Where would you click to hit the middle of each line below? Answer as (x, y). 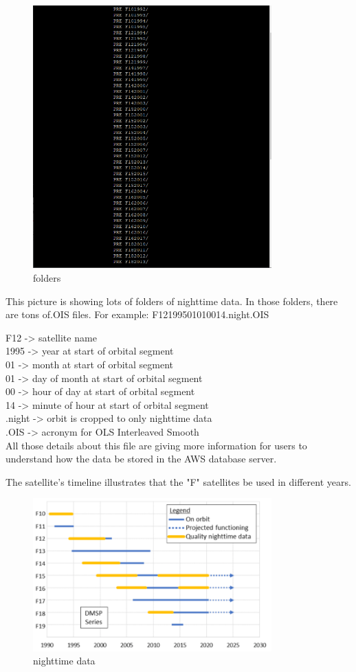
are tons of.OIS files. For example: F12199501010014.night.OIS (137, 314)
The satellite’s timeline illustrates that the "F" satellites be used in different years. (178, 481)
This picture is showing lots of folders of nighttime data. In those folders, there (172, 301)
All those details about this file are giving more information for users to (156, 445)
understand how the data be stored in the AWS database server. (141, 459)
